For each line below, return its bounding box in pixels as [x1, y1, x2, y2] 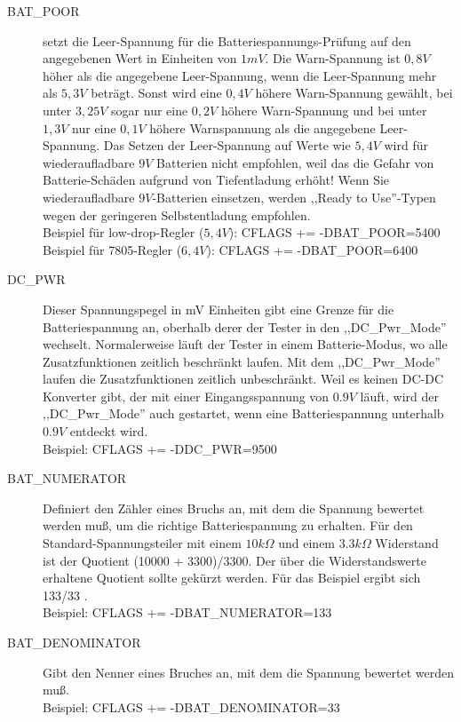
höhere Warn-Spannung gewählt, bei [255, 83, 453, 102]
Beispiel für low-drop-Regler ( [43, 223, 204, 242]
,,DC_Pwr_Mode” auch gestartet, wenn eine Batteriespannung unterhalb [43, 404, 444, 423]
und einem [278, 534, 336, 552]
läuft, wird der [360, 386, 439, 405]
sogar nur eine [111, 100, 188, 119]
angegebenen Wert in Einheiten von [43, 49, 237, 67]
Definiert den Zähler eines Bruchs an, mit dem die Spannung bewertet [43, 498, 425, 517]
